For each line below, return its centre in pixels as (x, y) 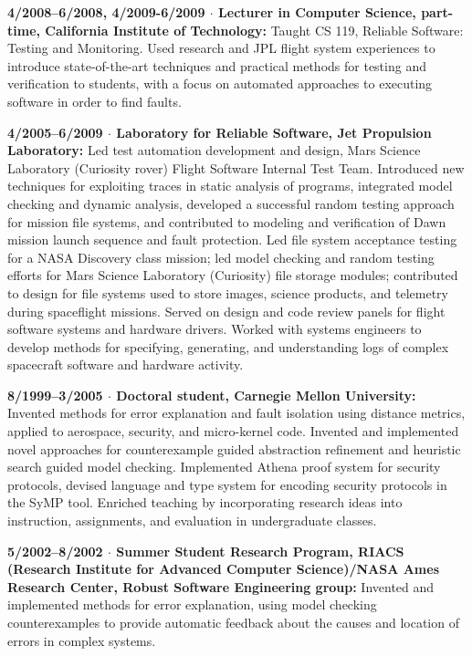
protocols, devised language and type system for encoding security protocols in (227, 484)
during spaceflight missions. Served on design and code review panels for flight (226, 311)
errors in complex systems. (82, 640)
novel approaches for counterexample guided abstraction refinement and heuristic (234, 448)
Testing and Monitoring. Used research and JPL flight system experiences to (221, 48)
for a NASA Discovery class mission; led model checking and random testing (221, 257)
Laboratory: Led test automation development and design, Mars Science (214, 150)
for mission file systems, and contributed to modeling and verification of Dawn (227, 221)
